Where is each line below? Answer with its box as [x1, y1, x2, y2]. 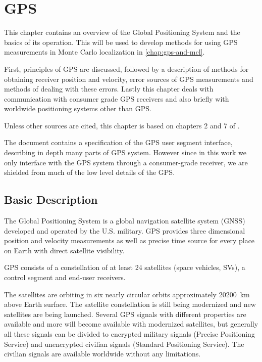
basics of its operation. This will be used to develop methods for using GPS [4, 36, 238, 47]
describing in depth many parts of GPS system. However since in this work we [4, 147, 246, 158]
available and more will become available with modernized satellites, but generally [4, 319, 258, 329]
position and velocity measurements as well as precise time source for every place [4, 235, 255, 246]
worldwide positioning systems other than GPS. [4, 103, 151, 114]
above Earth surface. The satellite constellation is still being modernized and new [4, 299, 256, 309]
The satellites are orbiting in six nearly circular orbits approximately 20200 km [4, 289, 250, 299]
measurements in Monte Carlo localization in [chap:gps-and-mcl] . [4, 47, 205, 57]
